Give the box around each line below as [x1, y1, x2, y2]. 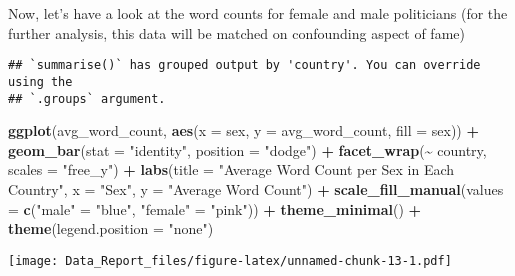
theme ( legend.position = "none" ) [8, 218, 214, 239]
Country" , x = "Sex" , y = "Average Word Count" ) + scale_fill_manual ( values [8, 178, 504, 199]
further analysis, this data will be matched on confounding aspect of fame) [8, 22, 465, 43]
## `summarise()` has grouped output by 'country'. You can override [8, 58, 481, 73]
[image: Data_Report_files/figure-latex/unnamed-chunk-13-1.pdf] [8, 253, 452, 268]
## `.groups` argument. [8, 91, 166, 106]
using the [8, 74, 73, 89]
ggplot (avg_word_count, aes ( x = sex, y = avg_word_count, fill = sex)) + [8, 120, 479, 141]
